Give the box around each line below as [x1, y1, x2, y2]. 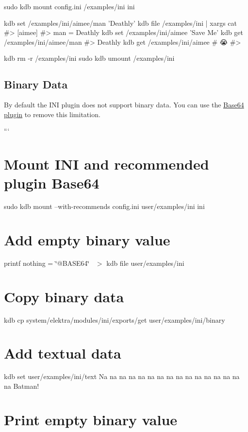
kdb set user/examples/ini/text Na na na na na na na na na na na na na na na [4, 371, 240, 381]
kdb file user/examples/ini [106, 258, 184, 268]
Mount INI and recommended [4, 154, 209, 174]
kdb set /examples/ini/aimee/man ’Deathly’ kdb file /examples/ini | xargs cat [4, 17, 237, 28]
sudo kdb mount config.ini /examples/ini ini [4, 1, 135, 11]
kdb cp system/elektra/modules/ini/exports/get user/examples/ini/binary [4, 314, 225, 325]
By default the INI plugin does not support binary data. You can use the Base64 [4, 100, 244, 110]
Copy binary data [4, 286, 124, 306]
